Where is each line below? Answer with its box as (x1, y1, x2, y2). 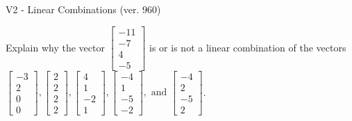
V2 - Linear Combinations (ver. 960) (6, 2, 161, 16)
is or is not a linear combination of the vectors (149, 40, 346, 54)
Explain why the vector (6, 40, 105, 54)
